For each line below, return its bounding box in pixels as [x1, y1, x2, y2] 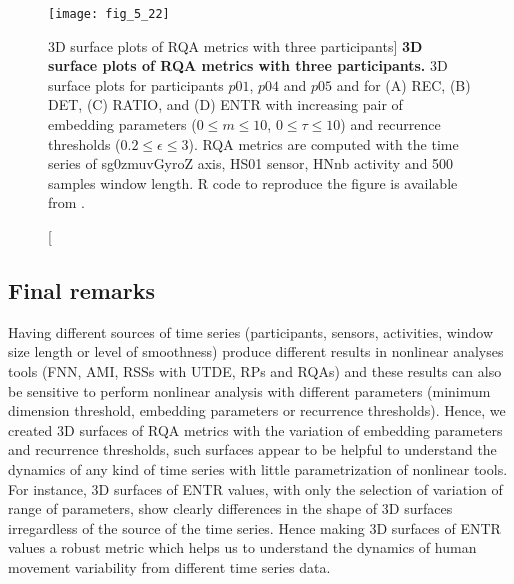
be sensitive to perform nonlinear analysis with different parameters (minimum [8, 380, 491, 401]
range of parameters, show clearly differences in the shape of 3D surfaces [8, 498, 453, 519]
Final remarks [8, 274, 155, 305]
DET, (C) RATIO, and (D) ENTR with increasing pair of [48, 94, 403, 115]
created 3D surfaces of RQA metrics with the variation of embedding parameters [8, 419, 503, 440]
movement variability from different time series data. [8, 556, 331, 577]
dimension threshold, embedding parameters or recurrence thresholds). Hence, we [8, 400, 506, 421]
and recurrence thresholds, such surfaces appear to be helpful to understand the [8, 439, 497, 460]
